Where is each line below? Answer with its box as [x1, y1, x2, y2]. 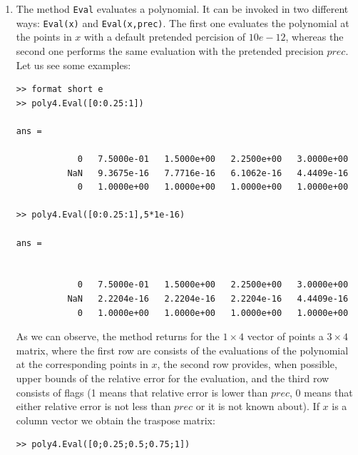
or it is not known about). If [195, 399, 319, 414]
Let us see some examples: [16, 57, 131, 72]
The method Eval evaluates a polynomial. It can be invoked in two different [16, 1, 349, 16]
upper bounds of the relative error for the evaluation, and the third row [16, 370, 329, 385]
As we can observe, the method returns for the [16, 329, 220, 344]
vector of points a [247, 329, 324, 344]
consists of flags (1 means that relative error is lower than [16, 384, 268, 399]
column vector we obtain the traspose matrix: [16, 412, 215, 427]
